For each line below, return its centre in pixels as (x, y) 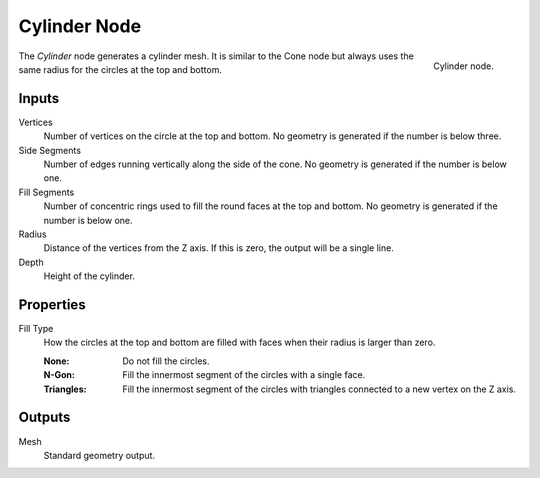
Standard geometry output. (99, 455)
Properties (52, 304)
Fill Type (36, 329)
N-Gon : (59, 375)
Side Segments (50, 150)
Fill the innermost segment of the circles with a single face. (244, 375)
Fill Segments (46, 192)
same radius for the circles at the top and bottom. (120, 69)
